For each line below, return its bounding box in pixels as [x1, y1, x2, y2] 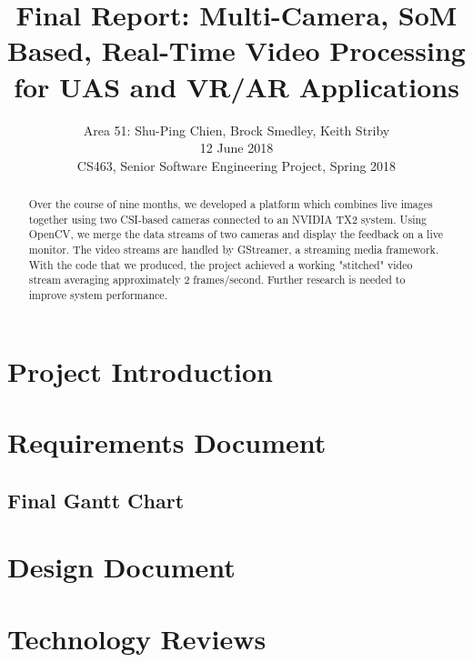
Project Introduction [7, 352, 273, 389]
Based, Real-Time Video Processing [7, 32, 466, 69]
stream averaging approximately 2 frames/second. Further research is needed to [28, 272, 406, 287]
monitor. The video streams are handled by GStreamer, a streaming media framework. [28, 242, 439, 257]
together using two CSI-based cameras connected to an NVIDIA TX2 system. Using [28, 211, 428, 226]
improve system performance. [28, 287, 167, 303]
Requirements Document [7, 424, 327, 461]
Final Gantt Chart [7, 486, 185, 514]
